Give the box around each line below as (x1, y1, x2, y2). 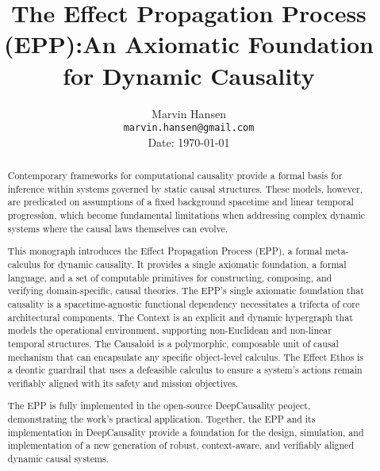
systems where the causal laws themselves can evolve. (7, 221, 228, 235)
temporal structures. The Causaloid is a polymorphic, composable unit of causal (7, 336, 339, 350)
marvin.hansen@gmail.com (123, 122, 255, 134)
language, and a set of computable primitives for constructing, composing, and (7, 270, 332, 284)
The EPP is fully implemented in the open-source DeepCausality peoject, (7, 399, 311, 412)
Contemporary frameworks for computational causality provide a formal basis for (7, 169, 343, 182)
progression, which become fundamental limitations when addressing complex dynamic (7, 209, 366, 222)
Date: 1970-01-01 (148, 133, 230, 150)
